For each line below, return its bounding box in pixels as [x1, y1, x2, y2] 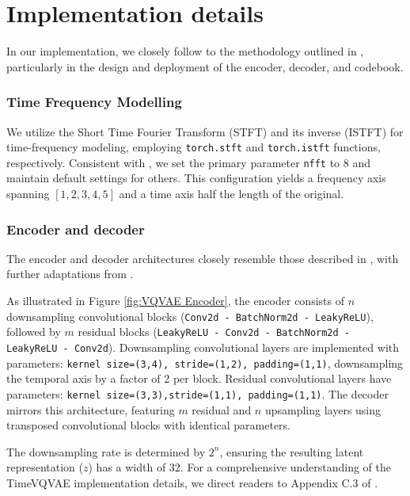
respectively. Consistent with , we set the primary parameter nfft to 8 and [6, 154, 371, 170]
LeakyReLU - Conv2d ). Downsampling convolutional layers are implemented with [6, 338, 400, 355]
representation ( [6, 459, 83, 475]
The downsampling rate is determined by [6, 443, 206, 460]
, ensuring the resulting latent [219, 443, 364, 460]
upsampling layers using [264, 401, 382, 418]
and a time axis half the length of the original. [119, 185, 344, 202]
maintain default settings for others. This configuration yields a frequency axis [6, 170, 386, 186]
